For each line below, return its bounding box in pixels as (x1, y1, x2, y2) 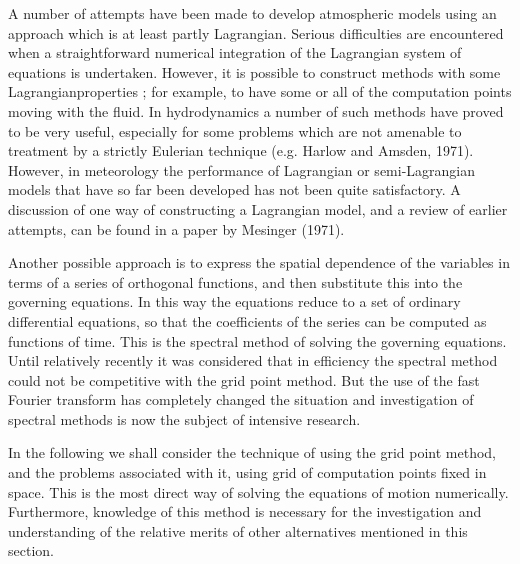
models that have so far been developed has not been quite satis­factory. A (8, 179, 461, 200)
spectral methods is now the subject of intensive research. (8, 408, 361, 429)
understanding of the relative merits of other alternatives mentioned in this (8, 520, 468, 541)
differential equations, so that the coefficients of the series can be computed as (8, 310, 487, 331)
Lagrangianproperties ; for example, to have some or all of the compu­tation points (8, 81, 512, 102)
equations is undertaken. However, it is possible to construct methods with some (8, 61, 501, 82)
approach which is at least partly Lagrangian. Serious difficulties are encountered (8, 22, 504, 43)
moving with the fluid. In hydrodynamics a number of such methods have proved (8, 100, 504, 121)
